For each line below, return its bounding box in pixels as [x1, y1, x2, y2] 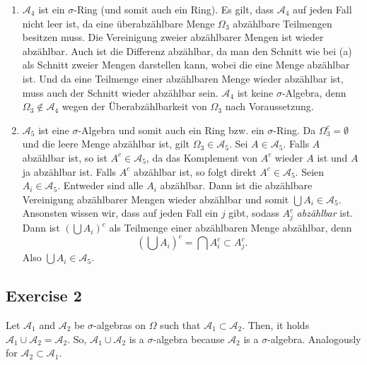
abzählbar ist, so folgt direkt [133, 164, 257, 179]
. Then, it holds [242, 317, 310, 332]
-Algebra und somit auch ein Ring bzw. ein [78, 122, 264, 137]
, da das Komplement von [146, 150, 258, 164]
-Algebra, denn [281, 85, 346, 100]
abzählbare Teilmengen [233, 16, 332, 30]
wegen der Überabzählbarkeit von [62, 99, 207, 114]
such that [160, 317, 201, 332]
